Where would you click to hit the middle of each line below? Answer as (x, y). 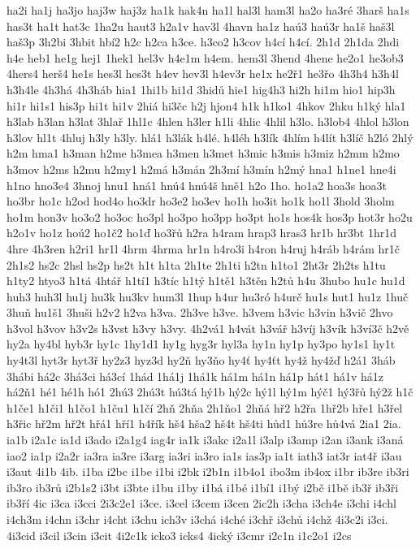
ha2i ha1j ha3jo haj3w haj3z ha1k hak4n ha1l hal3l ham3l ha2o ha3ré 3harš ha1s (208, 10)
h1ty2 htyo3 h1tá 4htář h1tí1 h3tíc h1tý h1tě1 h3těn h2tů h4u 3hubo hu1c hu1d (206, 281)
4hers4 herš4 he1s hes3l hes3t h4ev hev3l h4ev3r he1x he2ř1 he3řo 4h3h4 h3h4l (203, 73)
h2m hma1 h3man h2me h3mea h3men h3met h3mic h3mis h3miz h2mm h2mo (203, 153)
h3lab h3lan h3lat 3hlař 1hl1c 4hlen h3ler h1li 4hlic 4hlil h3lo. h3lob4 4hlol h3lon (208, 121)
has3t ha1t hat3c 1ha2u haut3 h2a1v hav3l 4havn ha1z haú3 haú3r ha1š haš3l (201, 26)
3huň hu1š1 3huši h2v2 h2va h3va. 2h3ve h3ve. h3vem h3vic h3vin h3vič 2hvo (200, 312)
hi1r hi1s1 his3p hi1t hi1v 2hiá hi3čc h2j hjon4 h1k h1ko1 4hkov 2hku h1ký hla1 (206, 105)
